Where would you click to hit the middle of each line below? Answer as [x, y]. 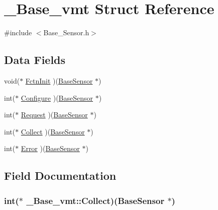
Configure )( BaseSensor [57, 97]
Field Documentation [60, 176]
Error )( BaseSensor [50, 148]
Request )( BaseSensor [54, 115]
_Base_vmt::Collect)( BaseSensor [95, 200]
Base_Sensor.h [66, 32]
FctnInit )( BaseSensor [59, 80]
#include [18, 32]
